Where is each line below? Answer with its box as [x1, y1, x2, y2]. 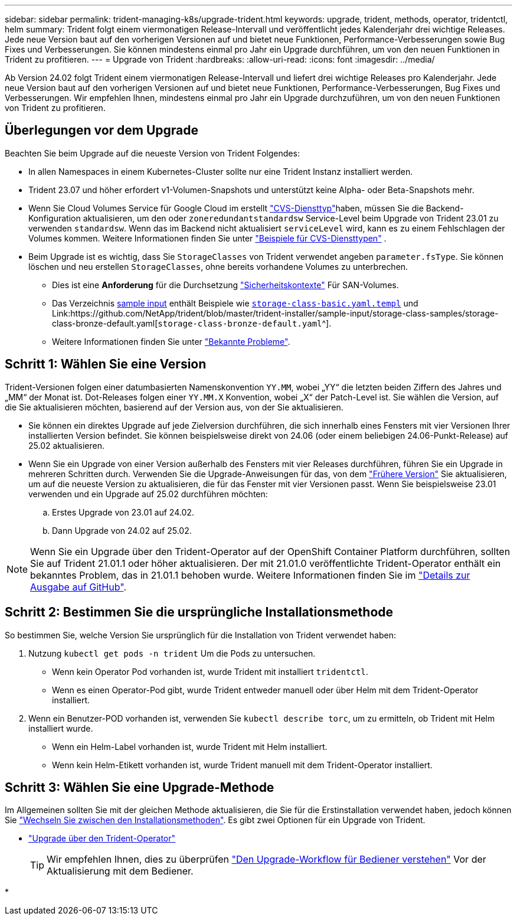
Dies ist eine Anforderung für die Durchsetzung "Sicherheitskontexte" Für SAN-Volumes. [52, 279, 399, 290]
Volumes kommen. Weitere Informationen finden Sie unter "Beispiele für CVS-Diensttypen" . [28, 233, 387, 243]
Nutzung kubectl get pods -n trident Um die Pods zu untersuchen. [28, 648, 316, 658]
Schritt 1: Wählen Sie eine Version [5, 357, 207, 372]
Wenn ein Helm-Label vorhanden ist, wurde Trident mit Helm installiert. [52, 741, 328, 752]
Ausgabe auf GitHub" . [30, 580, 127, 593]
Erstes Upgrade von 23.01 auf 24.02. [52, 507, 194, 517]
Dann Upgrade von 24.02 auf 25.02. [52, 525, 192, 536]
